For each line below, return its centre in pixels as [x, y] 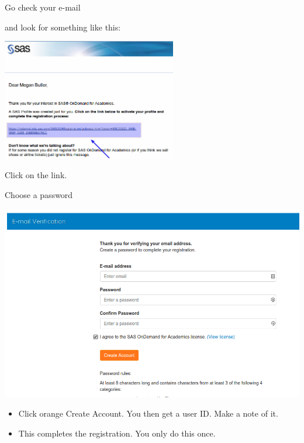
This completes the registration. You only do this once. [117, 433]
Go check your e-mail [43, 7]
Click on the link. [36, 175]
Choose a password [39, 194]
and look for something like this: [63, 27]
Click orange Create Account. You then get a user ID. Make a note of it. [148, 413]
